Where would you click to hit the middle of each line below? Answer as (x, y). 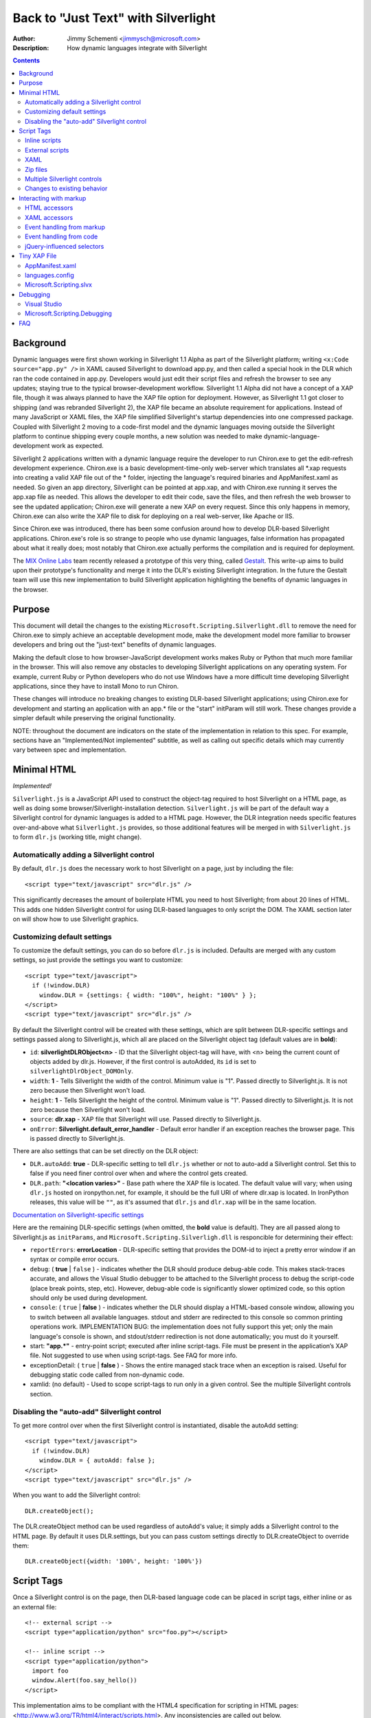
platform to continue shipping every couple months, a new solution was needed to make (137, 436)
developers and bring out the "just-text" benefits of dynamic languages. (114, 645)
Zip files (36, 169)
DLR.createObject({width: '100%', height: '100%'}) (114, 1561)
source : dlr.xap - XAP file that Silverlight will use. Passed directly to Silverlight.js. (146, 1119)
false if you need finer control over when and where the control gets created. (139, 1173)
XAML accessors (49, 217)
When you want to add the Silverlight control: (77, 1495)
